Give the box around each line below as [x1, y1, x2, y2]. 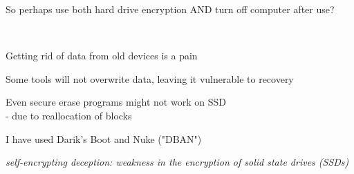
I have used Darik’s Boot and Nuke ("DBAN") [6, 131, 202, 146]
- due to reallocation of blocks [6, 108, 132, 122]
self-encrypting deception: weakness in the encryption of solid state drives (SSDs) [6, 155, 349, 169]
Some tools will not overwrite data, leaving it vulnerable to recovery [6, 71, 294, 86]
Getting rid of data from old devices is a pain [6, 48, 198, 63]
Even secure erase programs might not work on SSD [6, 95, 226, 109]
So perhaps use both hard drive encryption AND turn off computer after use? [6, 2, 335, 16]
